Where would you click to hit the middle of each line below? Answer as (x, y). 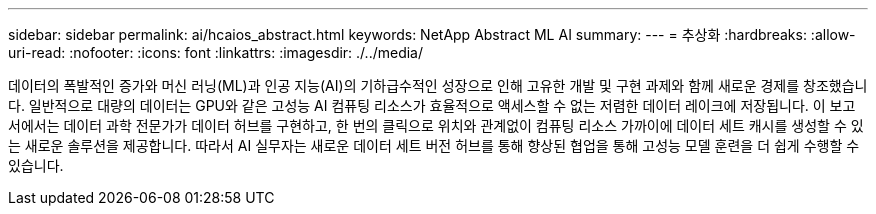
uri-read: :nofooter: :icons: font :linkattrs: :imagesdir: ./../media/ (216, 52)
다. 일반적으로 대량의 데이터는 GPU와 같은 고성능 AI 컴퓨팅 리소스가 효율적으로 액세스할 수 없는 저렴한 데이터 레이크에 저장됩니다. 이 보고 (432, 105)
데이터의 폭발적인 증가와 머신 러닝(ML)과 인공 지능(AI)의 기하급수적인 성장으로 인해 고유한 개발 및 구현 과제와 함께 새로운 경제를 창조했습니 (438, 85)
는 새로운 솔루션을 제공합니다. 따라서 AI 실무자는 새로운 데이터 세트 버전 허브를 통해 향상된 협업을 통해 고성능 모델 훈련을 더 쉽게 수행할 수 (434, 145)
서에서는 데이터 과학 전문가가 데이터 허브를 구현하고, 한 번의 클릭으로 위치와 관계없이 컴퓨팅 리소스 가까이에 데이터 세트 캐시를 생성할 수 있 (436, 125)
